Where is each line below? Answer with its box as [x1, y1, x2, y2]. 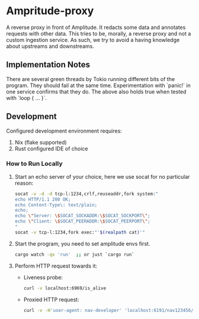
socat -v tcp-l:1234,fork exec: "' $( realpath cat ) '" [14, 229, 145, 235]
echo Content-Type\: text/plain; [14, 202, 98, 208]
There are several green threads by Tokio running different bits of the [6, 75, 175, 82]
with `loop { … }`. [6, 94, 47, 101]
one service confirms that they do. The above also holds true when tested [6, 88, 187, 95]
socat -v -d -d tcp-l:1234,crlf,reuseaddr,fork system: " [14, 191, 159, 196]
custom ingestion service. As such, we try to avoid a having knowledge [6, 36, 180, 43]
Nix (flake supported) [14, 138, 67, 146]
